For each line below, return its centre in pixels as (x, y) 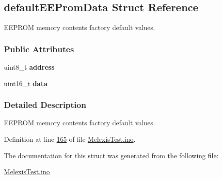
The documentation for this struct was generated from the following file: (111, 155)
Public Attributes (39, 49)
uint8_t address (29, 67)
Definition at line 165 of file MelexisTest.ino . (70, 139)
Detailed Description (45, 105)
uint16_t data (26, 83)
